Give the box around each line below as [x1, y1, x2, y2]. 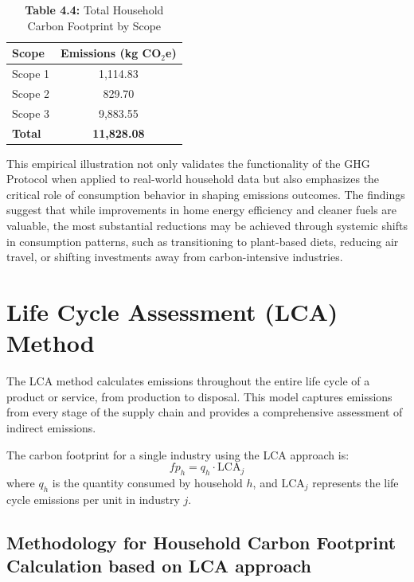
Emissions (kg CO [61, 45, 162, 61]
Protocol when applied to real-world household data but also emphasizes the [6, 170, 380, 187]
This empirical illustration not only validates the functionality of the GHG [6, 154, 370, 171]
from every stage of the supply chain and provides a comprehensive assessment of [6, 404, 403, 420]
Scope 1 [12, 65, 50, 82]
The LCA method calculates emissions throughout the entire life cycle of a [6, 373, 370, 389]
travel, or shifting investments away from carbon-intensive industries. [6, 248, 343, 265]
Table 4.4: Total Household [25, 2, 164, 18]
